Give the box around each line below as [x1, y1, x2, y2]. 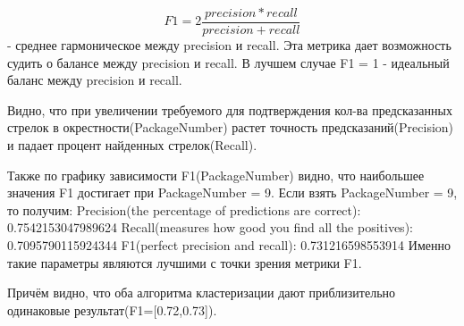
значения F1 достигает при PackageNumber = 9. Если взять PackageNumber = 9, [7, 183, 458, 202]
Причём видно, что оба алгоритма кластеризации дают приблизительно [7, 283, 396, 302]
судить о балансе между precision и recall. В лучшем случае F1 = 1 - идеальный [7, 53, 450, 71]
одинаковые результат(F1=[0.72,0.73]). [7, 300, 217, 319]
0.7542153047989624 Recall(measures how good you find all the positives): [7, 218, 413, 237]
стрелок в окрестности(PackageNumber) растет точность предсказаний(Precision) [7, 118, 454, 137]
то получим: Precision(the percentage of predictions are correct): [7, 200, 361, 219]
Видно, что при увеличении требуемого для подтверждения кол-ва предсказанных [7, 100, 452, 119]
